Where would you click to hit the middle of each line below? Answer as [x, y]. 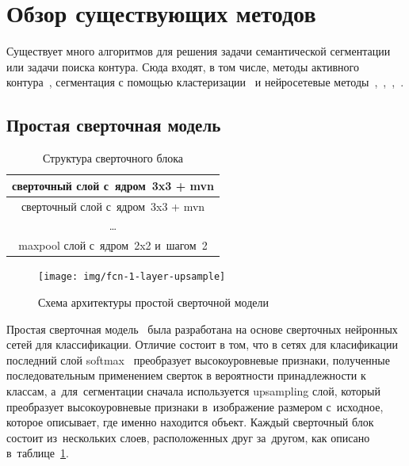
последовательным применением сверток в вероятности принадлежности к [186, 375]
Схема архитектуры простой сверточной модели [153, 302]
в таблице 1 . [38, 453]
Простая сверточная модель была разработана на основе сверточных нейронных [202, 328]
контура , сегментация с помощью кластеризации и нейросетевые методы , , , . [205, 82]
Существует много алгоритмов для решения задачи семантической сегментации [199, 51]
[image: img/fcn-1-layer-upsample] [132, 277]
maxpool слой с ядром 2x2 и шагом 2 [113, 245]
